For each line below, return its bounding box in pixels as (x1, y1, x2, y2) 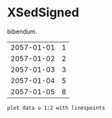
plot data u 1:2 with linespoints (7, 104, 106, 111)
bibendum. (7, 27, 38, 35)
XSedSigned (7, 5, 80, 20)
